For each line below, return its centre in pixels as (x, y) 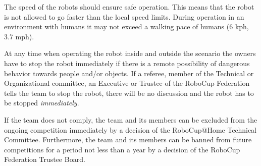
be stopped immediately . (42, 103)
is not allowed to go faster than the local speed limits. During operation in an (124, 16)
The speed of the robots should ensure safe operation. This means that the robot (129, 7)
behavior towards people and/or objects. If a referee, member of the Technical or (129, 73)
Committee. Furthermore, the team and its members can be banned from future (128, 140)
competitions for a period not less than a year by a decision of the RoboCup (122, 149)
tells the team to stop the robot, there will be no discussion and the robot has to (129, 93)
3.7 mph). (19, 36)
